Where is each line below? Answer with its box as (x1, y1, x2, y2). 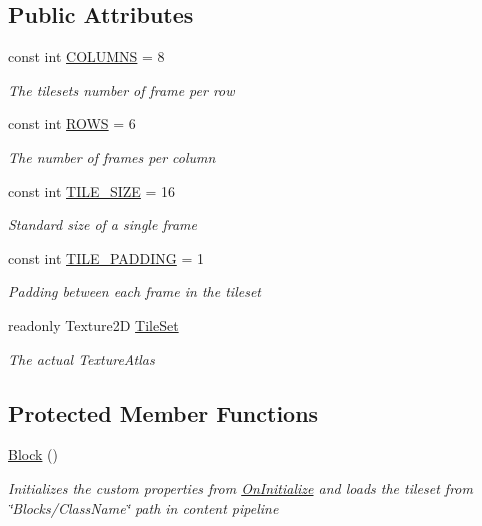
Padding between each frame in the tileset (8, 281, 261, 302)
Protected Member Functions (8, 397, 319, 428)
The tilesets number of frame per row (8, 79, 235, 100)
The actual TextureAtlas (8, 348, 155, 369)
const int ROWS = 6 (8, 113, 136, 134)
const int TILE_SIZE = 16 (8, 180, 176, 201)
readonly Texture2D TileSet (8, 314, 179, 335)
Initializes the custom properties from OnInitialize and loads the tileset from (8, 477, 473, 498)
